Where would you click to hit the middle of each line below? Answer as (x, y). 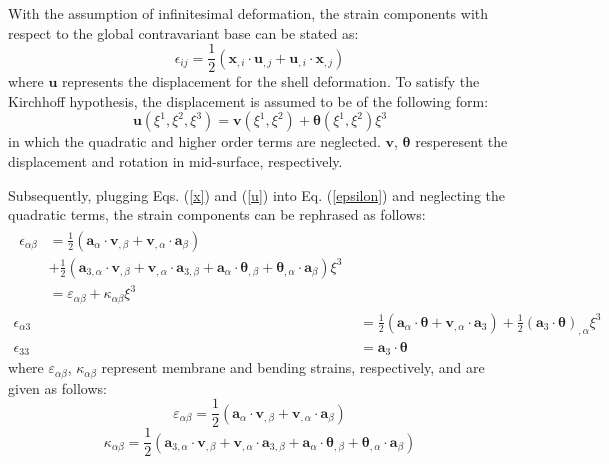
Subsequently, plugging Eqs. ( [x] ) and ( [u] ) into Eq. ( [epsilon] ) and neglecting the (257, 194)
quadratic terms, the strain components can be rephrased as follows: (217, 214)
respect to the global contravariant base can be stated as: (183, 32)
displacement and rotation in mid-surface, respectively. (175, 161)
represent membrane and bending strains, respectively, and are (293, 367)
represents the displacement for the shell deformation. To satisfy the (271, 81)
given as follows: (57, 387)
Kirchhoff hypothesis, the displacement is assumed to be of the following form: (248, 100)
